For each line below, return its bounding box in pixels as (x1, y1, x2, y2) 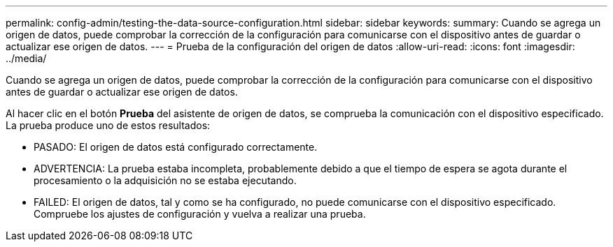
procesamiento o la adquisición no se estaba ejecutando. (34, 174, 297, 186)
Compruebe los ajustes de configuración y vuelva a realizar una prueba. (34, 208, 366, 220)
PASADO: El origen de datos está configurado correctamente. (34, 141, 318, 153)
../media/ (6, 52, 47, 64)
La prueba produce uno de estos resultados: (6, 119, 211, 131)
